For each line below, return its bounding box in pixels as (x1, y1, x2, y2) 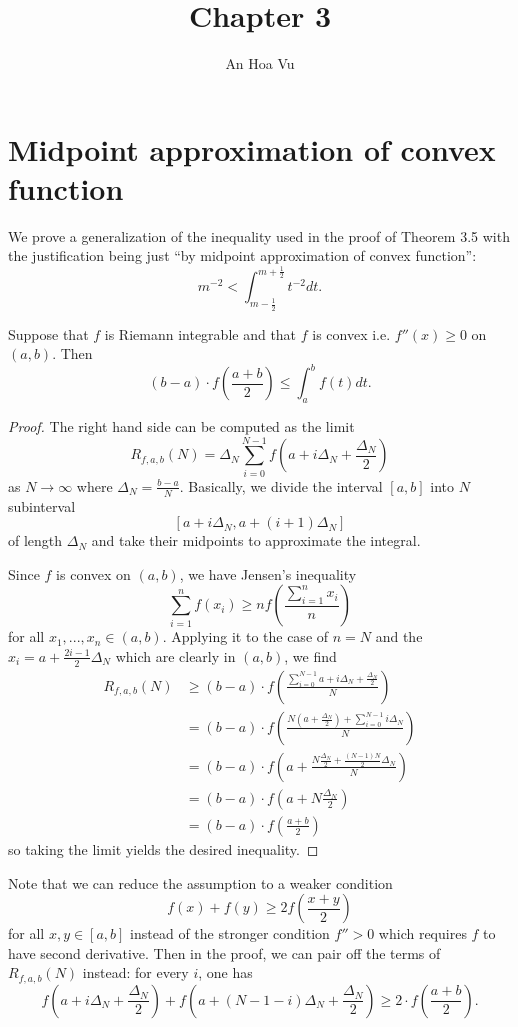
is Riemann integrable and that (104, 323, 297, 344)
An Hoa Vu (225, 53, 295, 74)
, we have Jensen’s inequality (179, 563, 357, 584)
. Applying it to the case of (162, 626, 329, 647)
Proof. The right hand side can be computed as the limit (8, 416, 355, 437)
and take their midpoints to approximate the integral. (91, 530, 421, 551)
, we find (284, 645, 337, 666)
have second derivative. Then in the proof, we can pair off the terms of (8, 942, 441, 963)
